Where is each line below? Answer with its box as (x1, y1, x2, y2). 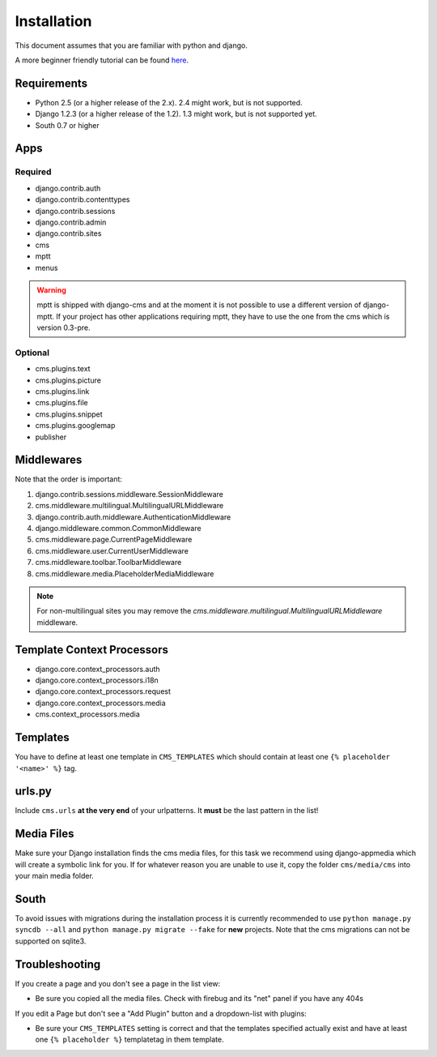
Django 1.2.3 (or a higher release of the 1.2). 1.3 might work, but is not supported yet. (35, 109, 317, 119)
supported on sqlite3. (15, 936, 87, 946)
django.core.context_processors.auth (35, 664, 161, 674)
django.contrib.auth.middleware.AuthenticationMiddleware (35, 511, 231, 522)
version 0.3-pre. (36, 323, 91, 332)
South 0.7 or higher (35, 120, 100, 130)
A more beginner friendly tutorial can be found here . (15, 55, 189, 65)
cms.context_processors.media (35, 709, 141, 719)
